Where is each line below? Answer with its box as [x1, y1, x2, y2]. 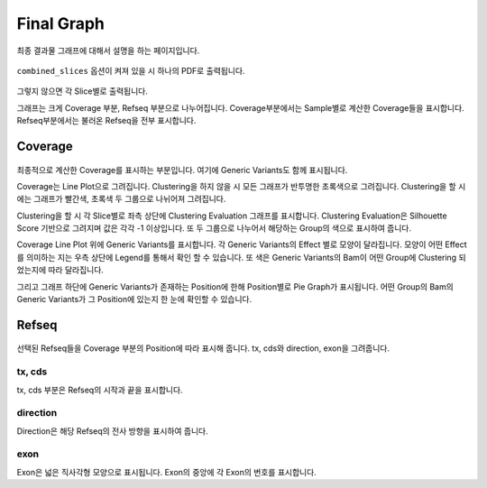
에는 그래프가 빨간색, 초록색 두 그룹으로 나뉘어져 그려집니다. [16, 194, 226, 205]
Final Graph [16, 14, 106, 33]
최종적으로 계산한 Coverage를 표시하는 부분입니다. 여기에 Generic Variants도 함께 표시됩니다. [16, 164, 348, 175]
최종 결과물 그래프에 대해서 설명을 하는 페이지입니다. [16, 45, 200, 56]
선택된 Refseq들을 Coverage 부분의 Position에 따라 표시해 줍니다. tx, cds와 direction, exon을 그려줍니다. [16, 343, 390, 354]
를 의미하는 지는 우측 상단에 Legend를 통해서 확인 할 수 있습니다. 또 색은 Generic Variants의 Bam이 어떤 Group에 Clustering [16, 252, 457, 262]
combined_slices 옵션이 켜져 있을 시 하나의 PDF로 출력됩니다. [16, 65, 245, 76]
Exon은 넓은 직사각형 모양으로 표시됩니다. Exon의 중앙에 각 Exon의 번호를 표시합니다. [16, 466, 317, 477]
